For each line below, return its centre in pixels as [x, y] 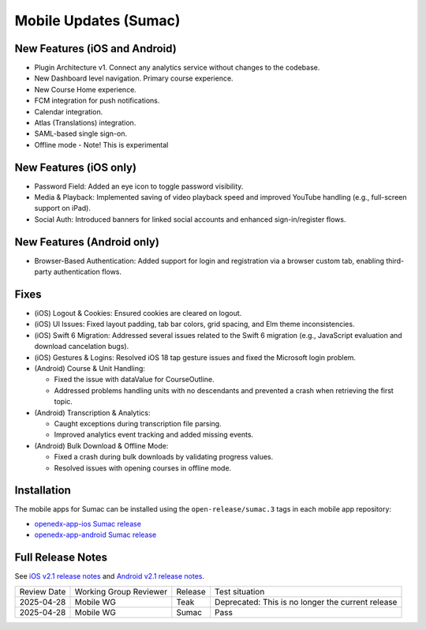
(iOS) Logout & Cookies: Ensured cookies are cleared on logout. [138, 313]
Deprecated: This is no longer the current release [306, 602]
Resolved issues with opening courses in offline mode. [143, 468]
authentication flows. [88, 272]
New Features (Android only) [87, 242]
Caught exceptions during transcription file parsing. [138, 423]
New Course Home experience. [86, 89]
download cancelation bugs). [82, 347]
